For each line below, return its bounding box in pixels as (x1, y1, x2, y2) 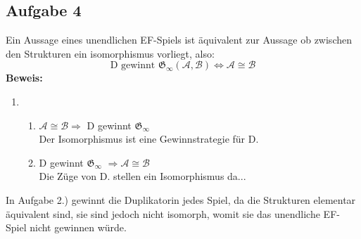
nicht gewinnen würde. (30, 220, 127, 235)
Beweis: (6, 70, 43, 85)
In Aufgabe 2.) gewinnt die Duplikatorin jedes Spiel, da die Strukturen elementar (6, 192, 356, 207)
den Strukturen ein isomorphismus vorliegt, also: (6, 46, 215, 60)
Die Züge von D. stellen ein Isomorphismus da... (39, 169, 246, 183)
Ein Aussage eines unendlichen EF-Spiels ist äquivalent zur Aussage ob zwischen (6, 32, 352, 47)
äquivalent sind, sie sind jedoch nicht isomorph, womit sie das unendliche (6, 206, 320, 221)
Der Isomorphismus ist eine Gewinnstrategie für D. (39, 131, 259, 146)
